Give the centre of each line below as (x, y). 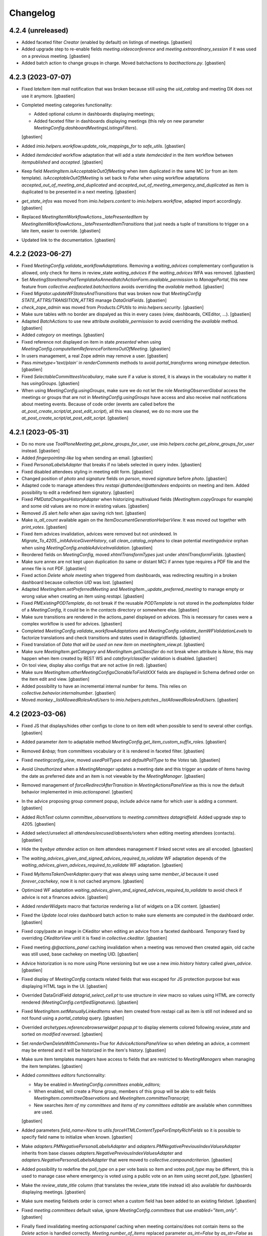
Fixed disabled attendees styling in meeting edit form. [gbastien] (87, 472)
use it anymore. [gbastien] (48, 96)
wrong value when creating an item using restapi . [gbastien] (83, 596)
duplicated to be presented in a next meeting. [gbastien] (79, 192)
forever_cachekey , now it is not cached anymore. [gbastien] (83, 881)
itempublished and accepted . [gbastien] (62, 162)
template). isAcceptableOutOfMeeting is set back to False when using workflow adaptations (115, 178)
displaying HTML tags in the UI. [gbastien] (65, 986)
